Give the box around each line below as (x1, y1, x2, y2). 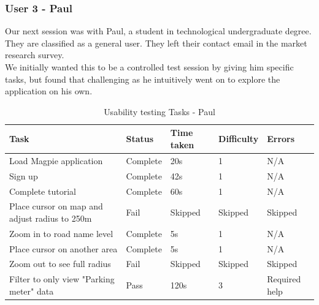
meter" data (9, 284, 54, 297)
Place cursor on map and (9, 200, 103, 213)
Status (126, 132, 154, 145)
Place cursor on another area (9, 242, 118, 255)
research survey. (5, 48, 64, 61)
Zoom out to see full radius (9, 257, 111, 270)
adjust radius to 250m (9, 211, 92, 224)
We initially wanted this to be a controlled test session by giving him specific (5, 61, 294, 73)
